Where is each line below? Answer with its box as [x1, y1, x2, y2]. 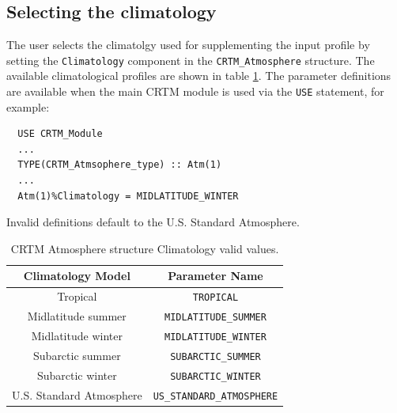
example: [6, 98, 50, 115]
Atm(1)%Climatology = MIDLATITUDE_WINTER [17, 190, 239, 202]
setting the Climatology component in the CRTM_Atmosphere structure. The [6, 51, 375, 68]
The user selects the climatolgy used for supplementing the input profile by [6, 36, 370, 53]
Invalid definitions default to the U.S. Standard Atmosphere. [6, 214, 300, 230]
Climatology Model [23, 267, 130, 284]
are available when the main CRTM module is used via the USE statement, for [6, 83, 384, 100]
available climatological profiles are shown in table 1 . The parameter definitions [6, 67, 391, 84]
